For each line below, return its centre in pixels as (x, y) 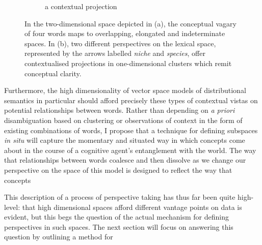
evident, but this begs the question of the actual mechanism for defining (116, 217)
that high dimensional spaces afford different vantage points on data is (132, 207)
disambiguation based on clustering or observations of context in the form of (123, 120)
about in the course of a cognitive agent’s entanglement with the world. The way (130, 150)
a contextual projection (81, 6)
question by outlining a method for (59, 237)
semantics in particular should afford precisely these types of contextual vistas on (131, 100)
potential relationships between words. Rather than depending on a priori (120, 110)
